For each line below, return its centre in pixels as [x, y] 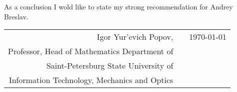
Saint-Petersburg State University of [110, 66]
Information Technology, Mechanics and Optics [91, 80]
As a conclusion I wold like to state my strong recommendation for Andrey [118, 6]
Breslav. [16, 16]
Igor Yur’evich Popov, [135, 37]
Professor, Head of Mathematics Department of [91, 51]
